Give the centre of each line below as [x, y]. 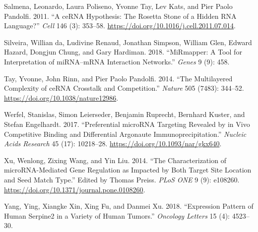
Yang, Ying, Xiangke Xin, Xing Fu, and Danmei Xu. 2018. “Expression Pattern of [129, 206]
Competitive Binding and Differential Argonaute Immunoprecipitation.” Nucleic [125, 134]
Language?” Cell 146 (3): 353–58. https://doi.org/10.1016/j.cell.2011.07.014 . [120, 26]
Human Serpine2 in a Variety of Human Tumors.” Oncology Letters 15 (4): [117, 215]
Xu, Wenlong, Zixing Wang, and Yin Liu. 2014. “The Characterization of [115, 160]
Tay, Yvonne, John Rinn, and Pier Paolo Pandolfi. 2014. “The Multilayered [118, 78]
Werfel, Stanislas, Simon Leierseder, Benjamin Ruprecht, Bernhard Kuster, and [125, 114]
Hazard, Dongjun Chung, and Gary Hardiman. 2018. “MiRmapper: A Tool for [123, 52]
